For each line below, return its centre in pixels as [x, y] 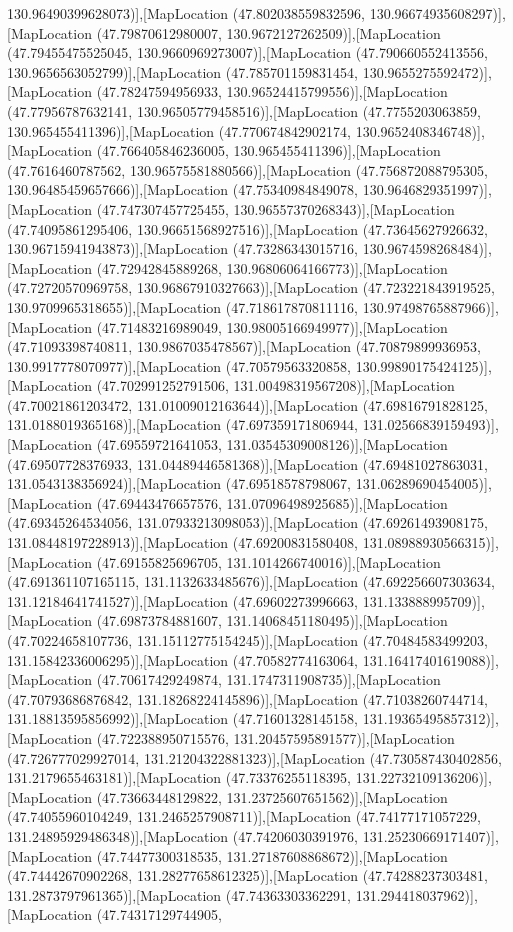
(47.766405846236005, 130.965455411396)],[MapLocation [268, 150]
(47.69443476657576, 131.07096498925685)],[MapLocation [272, 502]
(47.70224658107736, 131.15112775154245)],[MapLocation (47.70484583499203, [247, 640]
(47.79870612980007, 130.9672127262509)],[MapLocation [268, 32]
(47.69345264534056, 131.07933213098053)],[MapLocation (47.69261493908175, [247, 522]
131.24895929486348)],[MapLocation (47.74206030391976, [183, 835]
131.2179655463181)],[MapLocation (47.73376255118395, [179, 777]
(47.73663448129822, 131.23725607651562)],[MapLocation [272, 796]
